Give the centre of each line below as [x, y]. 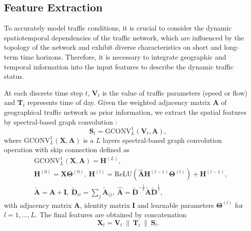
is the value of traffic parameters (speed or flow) [175, 92]
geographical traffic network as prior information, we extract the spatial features [125, 112]
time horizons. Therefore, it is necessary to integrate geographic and [123, 56]
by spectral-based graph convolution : [61, 121]
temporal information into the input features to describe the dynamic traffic [119, 66]
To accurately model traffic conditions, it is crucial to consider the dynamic [118, 28]
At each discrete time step [43, 92]
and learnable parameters [176, 205]
